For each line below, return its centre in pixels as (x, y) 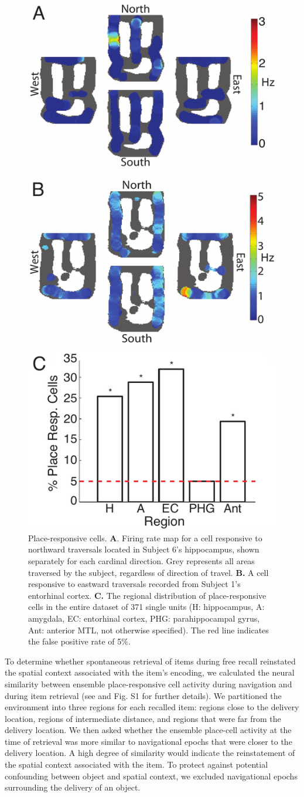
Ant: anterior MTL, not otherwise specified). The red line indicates (148, 630)
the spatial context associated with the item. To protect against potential (136, 764)
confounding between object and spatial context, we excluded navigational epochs (151, 776)
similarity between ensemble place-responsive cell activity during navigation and (148, 684)
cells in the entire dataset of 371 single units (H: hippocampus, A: (146, 607)
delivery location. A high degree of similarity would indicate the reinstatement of (150, 753)
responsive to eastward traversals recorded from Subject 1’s (134, 584)
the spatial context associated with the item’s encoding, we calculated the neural (150, 672)
